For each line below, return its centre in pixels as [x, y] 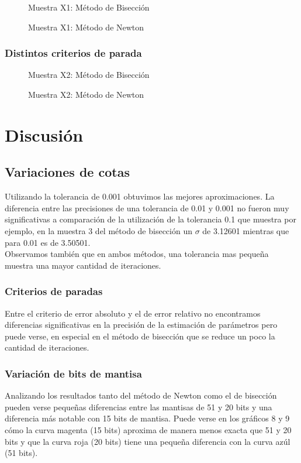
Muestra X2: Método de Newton [86, 94]
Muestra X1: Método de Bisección [89, 7]
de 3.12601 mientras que [246, 230]
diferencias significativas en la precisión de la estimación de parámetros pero [141, 325]
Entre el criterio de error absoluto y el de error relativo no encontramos [133, 313]
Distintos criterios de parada [73, 53]
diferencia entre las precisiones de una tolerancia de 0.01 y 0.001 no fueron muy [147, 208]
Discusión [44, 134]
